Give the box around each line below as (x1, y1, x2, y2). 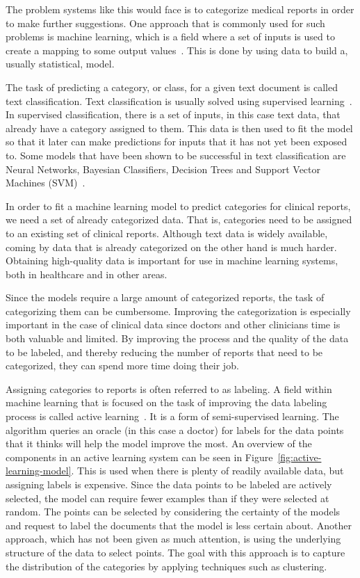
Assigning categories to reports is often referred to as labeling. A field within (6, 381, 332, 396)
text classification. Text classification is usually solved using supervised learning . (6, 93, 352, 108)
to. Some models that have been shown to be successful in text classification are (6, 147, 346, 162)
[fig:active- (277, 449, 322, 464)
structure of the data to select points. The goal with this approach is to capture (6, 545, 345, 559)
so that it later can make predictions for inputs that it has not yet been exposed (6, 134, 347, 149)
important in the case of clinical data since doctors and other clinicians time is (6, 317, 341, 332)
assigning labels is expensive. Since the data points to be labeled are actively (6, 477, 332, 491)
